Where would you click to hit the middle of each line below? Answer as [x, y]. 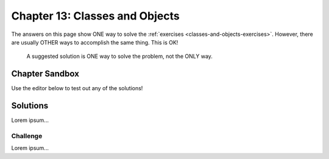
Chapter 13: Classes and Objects [95, 16]
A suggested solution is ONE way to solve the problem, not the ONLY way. [120, 56]
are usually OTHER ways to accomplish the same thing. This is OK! [95, 42]
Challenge [27, 136]
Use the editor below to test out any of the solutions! [77, 88]
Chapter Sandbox [45, 74]
